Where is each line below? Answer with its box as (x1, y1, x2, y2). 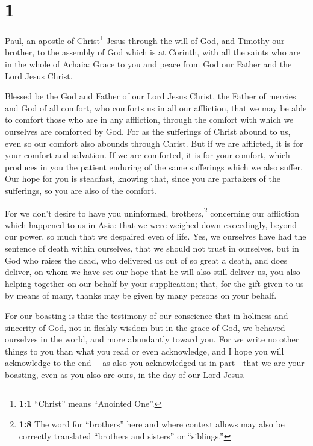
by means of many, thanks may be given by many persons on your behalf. (5, 289, 277, 302)
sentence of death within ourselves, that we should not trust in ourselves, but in (5, 241, 299, 254)
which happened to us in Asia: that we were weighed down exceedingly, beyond (5, 218, 297, 231)
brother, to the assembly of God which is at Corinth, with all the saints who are (5, 46, 301, 58)
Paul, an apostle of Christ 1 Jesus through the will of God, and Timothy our (5, 33, 285, 46)
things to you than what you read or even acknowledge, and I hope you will (5, 344, 284, 357)
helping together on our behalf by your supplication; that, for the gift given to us (5, 277, 304, 290)
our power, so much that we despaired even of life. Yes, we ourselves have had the (5, 230, 306, 243)
